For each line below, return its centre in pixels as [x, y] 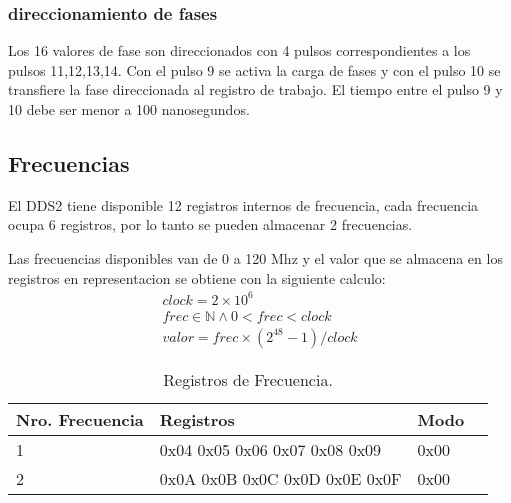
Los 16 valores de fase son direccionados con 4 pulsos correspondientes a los [239, 50]
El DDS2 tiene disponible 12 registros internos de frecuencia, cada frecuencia [243, 204]
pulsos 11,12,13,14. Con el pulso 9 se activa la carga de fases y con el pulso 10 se [254, 69]
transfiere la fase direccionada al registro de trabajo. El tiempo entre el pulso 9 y [255, 89]
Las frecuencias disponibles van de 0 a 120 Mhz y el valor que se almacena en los [255, 257]
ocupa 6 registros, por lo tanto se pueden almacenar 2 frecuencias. [210, 224]
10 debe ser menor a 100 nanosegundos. [129, 109]
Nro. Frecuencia [80, 419]
